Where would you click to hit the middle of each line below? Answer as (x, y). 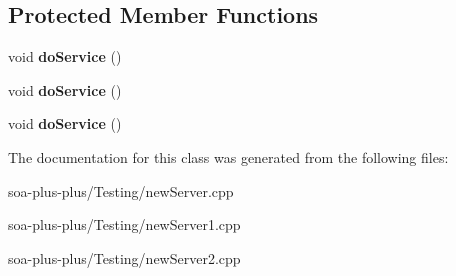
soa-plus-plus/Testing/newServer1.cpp (124, 224)
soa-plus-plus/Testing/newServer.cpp (121, 190)
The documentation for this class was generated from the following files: (228, 156)
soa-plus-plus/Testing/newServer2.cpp (124, 257)
